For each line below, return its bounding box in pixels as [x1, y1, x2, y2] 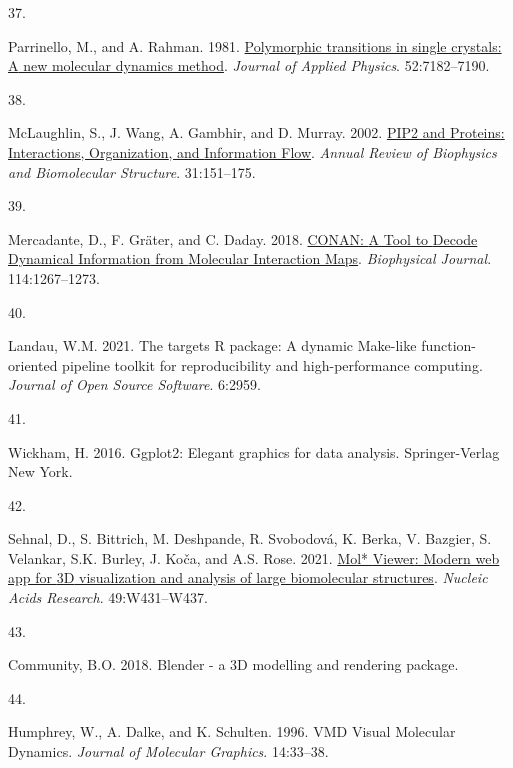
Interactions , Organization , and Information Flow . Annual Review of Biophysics [8, 141, 497, 162]
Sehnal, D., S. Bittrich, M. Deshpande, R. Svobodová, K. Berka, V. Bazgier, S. [8, 528, 492, 549]
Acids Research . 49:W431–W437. [8, 587, 208, 608]
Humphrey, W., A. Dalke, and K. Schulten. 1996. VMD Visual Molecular [8, 721, 456, 742]
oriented [8, 354, 58, 375]
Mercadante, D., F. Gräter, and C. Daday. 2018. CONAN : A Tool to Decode [8, 228, 478, 249]
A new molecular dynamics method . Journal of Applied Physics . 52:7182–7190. [8, 55, 490, 76]
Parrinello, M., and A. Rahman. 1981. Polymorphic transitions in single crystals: [8, 35, 502, 56]
